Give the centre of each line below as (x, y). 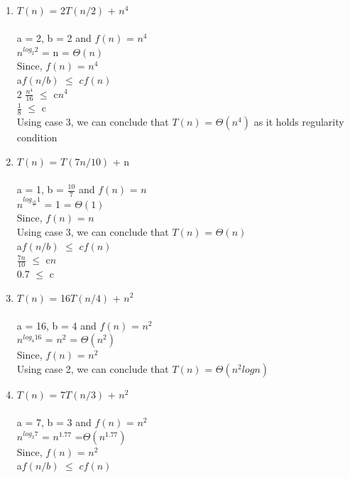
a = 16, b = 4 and (56, 325)
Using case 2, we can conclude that (93, 368)
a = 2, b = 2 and (54, 38)
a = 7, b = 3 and (54, 422)
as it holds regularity (299, 122)
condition (37, 137)
